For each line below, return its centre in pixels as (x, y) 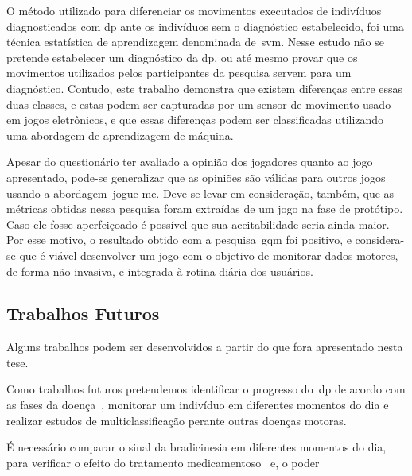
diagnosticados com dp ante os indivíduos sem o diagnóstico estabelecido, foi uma (205, 26)
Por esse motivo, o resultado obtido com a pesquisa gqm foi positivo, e (179, 240)
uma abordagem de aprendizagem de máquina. (120, 135)
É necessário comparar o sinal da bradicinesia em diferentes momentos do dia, (196, 447)
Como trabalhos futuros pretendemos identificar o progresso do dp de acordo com (206, 389)
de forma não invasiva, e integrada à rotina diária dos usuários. (160, 271)
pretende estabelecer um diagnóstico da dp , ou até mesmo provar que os (182, 57)
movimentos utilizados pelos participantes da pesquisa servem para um (179, 73)
